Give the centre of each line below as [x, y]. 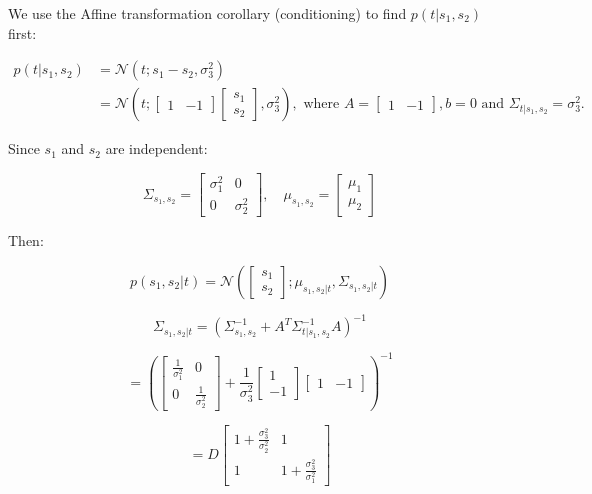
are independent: [156, 148]
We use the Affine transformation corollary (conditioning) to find [207, 13]
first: [22, 32]
